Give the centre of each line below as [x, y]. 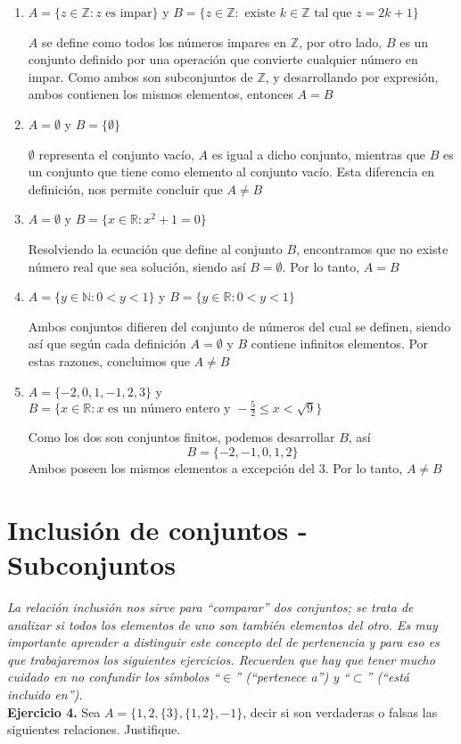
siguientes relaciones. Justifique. [94, 729]
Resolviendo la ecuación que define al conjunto [155, 248]
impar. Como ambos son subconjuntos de [140, 76]
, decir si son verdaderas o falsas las [340, 711]
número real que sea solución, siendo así [137, 266]
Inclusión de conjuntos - [157, 529]
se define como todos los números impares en [164, 41]
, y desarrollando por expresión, [352, 76]
